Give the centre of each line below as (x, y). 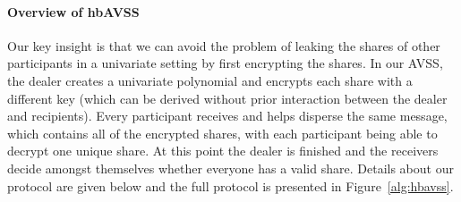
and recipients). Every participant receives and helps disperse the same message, (227, 116)
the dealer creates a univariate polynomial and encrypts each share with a (210, 80)
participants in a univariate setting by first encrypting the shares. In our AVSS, (225, 63)
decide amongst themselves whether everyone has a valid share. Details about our (230, 168)
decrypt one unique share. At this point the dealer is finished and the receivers (223, 151)
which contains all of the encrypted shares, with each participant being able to (222, 133)
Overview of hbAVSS (73, 11)
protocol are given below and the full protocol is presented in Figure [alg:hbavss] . (230, 185)
